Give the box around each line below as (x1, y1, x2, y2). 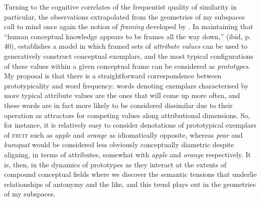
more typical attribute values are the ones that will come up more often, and (4, 90, 240, 100)
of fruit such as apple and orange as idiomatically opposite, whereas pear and (4, 129, 243, 140)
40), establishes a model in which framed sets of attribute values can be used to (4, 41, 247, 51)
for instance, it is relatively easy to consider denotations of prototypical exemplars (4, 120, 256, 130)
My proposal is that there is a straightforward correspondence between (4, 70, 222, 81)
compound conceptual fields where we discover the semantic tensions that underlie (4, 169, 257, 179)
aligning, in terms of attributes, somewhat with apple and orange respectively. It (4, 149, 251, 159)
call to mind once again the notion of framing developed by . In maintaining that (4, 21, 253, 32)
